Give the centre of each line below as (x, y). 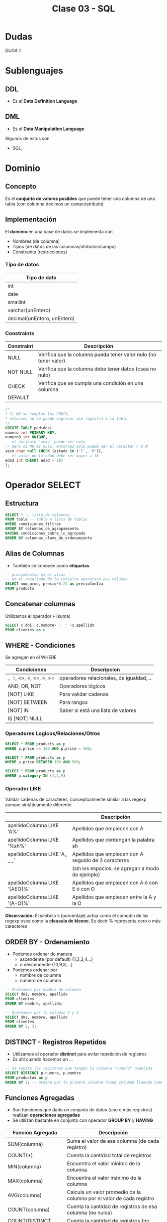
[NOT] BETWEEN (28, 702)
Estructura (22, 503)
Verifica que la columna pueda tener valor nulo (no (97, 354)
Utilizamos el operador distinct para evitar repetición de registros (79, 1054)
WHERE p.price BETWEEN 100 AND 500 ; (43, 762)
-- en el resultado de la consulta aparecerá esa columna (66, 579)
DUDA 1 (13, 50)
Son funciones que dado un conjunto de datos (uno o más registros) (82, 1110)
